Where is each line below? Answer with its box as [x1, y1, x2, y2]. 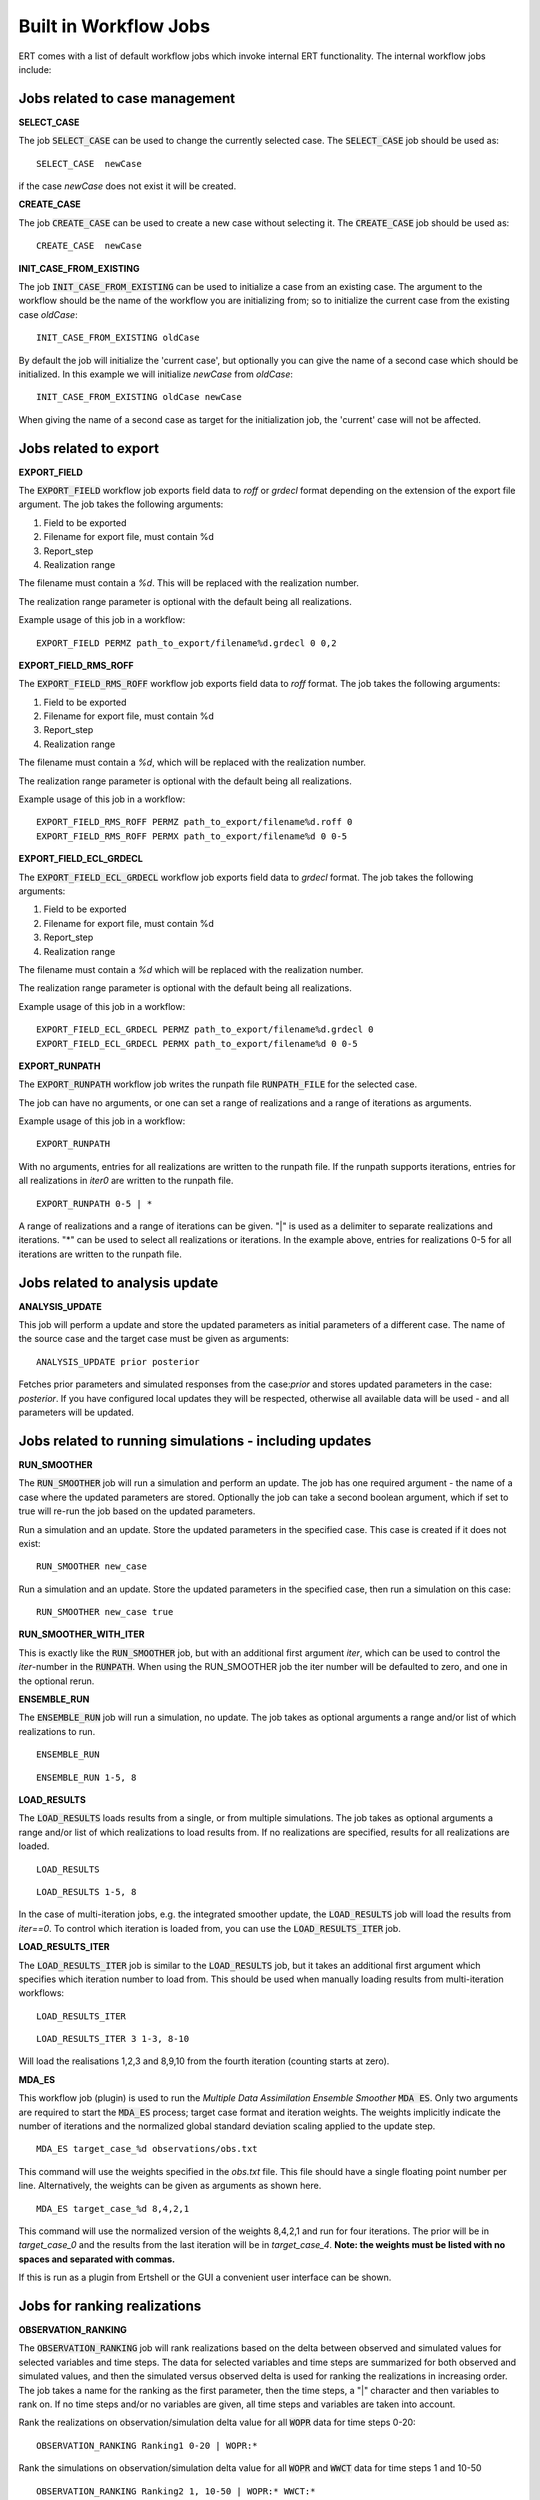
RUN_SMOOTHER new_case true [36, 1606, 174, 1618]
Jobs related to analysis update [18, 1274, 219, 1291]
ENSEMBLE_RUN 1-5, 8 [36, 1771, 137, 1783]
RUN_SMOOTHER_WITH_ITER [18, 1628, 145, 1640]
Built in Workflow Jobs [18, 15, 210, 37]
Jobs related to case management [18, 90, 235, 107]
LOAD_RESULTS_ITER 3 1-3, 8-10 [36, 2033, 190, 2045]
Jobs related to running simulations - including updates [18, 1432, 372, 1449]
